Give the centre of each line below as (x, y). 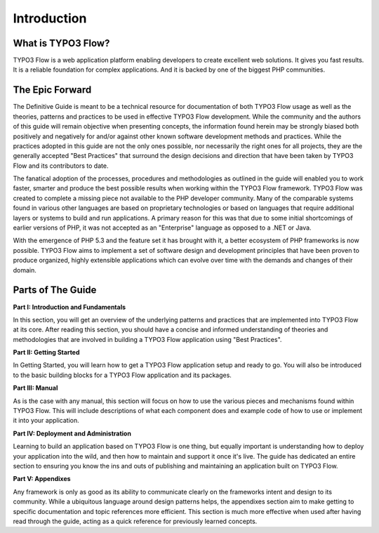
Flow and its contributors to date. (61, 166)
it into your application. (46, 421)
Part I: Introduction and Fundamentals (69, 307)
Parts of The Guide (55, 290)
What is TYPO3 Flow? (61, 43)
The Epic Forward (52, 90)
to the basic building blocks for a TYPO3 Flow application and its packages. (122, 375)
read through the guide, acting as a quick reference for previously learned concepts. (135, 521)
